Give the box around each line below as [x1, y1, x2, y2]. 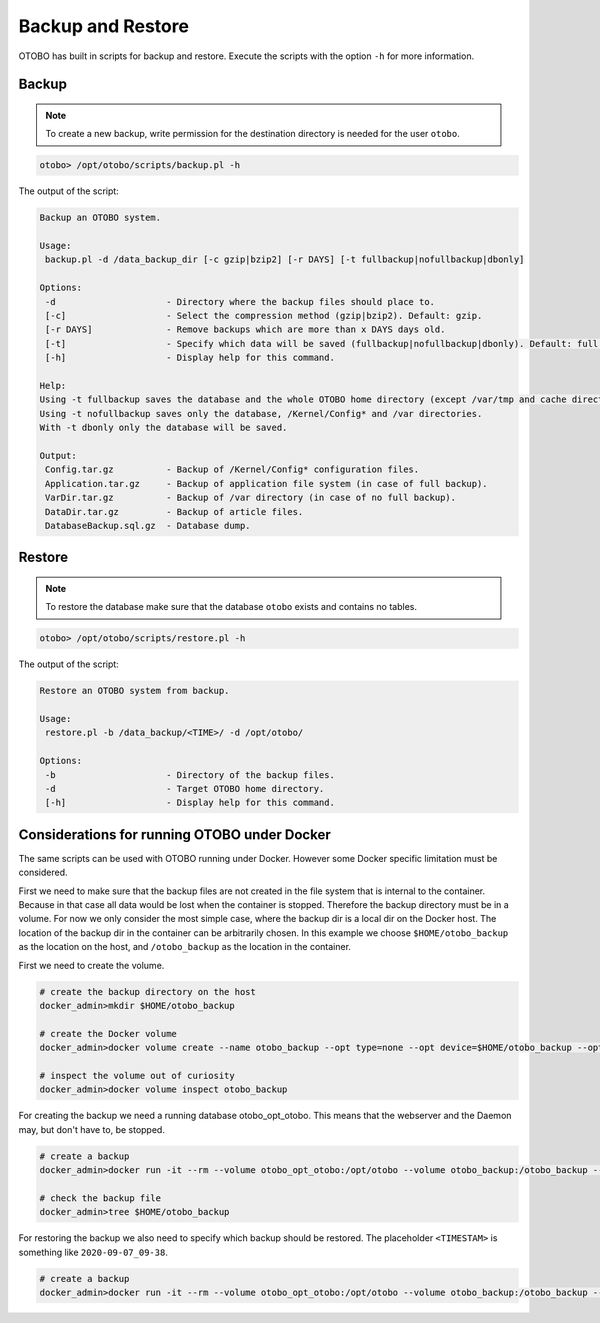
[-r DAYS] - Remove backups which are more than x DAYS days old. [45, 324, 446, 335]
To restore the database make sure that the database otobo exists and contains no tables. [45, 601, 418, 613]
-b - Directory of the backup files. [45, 769, 335, 780]
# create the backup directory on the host [39, 986, 257, 997]
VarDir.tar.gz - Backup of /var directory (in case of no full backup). [45, 492, 457, 504]
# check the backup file [39, 1192, 162, 1204]
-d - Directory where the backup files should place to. [45, 296, 435, 307]
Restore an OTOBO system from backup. [39, 685, 230, 697]
